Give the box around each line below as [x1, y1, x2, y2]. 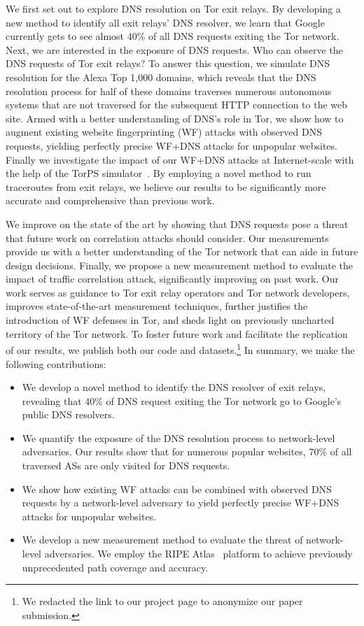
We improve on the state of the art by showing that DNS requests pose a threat [6, 216, 349, 231]
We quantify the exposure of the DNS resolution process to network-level [22, 430, 335, 445]
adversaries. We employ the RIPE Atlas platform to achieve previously [44, 546, 353, 561]
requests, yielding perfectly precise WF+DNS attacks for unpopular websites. [6, 138, 337, 152]
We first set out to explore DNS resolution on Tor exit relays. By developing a [6, 1, 341, 15]
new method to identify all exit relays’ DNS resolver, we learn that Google [6, 15, 325, 29]
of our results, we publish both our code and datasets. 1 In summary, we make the [6, 341, 355, 357]
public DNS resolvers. [22, 407, 115, 422]
